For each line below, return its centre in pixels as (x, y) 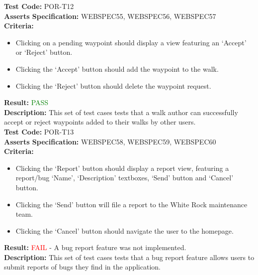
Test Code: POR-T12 (39, 6)
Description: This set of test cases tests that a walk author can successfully (121, 112)
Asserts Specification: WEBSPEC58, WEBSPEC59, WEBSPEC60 (110, 141)
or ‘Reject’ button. (44, 52)
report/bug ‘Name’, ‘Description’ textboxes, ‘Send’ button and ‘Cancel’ (125, 178)
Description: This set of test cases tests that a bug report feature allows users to (129, 257)
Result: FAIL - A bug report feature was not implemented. (95, 247)
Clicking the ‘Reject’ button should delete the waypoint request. (113, 85)
